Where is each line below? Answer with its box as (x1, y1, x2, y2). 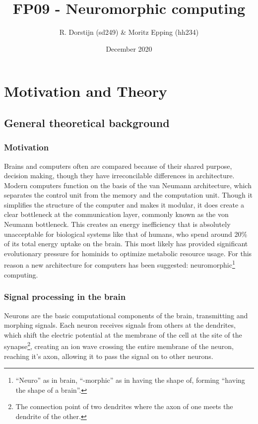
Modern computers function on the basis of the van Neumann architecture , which (4, 180, 252, 190)
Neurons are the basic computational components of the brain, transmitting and (4, 310, 248, 320)
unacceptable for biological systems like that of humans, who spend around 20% (4, 228, 248, 239)
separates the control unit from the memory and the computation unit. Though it (4, 190, 253, 200)
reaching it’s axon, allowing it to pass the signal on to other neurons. (4, 351, 213, 361)
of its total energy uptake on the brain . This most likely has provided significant (4, 238, 248, 249)
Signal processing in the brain (4, 290, 126, 303)
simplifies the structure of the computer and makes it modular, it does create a (4, 199, 244, 210)
